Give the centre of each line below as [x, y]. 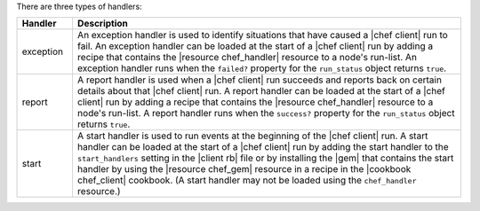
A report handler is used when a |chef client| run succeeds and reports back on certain [259, 80]
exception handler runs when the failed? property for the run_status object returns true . [262, 68]
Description [103, 24]
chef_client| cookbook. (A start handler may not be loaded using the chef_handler [247, 180]
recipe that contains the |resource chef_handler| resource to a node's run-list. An [247, 58]
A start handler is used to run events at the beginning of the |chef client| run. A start [252, 136]
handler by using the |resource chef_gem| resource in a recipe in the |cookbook [244, 169]
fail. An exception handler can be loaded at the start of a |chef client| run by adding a [255, 46]
